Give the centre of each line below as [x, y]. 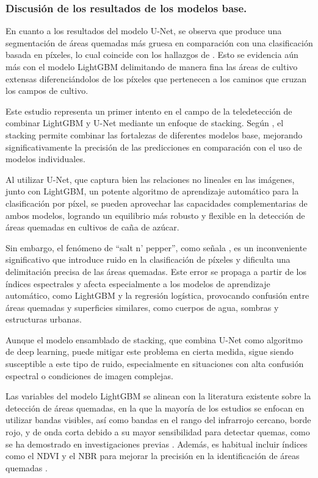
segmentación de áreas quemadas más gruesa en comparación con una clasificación [159, 42]
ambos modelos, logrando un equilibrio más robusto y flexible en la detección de [155, 215]
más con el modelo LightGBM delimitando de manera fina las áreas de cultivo [152, 66]
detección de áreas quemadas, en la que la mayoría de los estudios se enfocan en [155, 408]
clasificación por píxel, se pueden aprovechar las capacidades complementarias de [157, 203]
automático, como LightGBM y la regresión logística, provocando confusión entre [157, 295]
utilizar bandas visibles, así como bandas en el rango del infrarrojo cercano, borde [158, 420]
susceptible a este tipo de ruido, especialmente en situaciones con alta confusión [155, 364]
